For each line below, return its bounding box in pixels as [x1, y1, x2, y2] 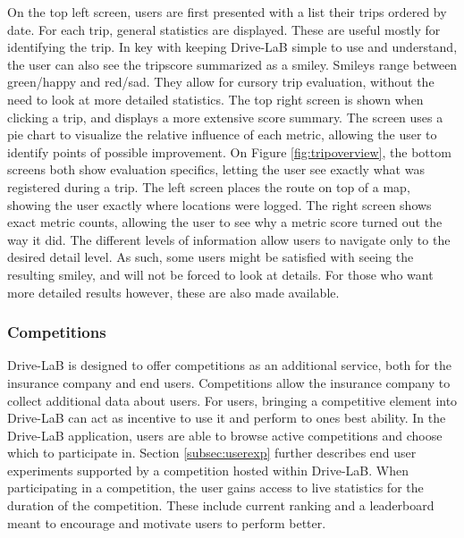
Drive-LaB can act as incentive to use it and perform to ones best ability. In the [7, 408, 446, 427]
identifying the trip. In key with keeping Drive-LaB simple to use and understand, [7, 38, 458, 56]
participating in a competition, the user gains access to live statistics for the [7, 478, 424, 497]
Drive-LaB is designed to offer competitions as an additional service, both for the [7, 356, 451, 374]
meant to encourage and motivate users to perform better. [7, 513, 326, 532]
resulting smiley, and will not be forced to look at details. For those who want [7, 265, 434, 283]
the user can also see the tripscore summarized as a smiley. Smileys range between [7, 55, 458, 73]
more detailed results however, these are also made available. [7, 282, 340, 301]
